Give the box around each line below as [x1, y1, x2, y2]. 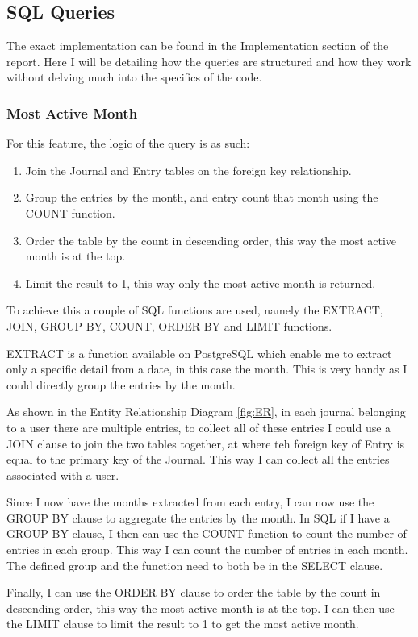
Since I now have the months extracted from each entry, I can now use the [6, 493, 374, 510]
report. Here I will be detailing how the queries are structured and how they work [6, 52, 412, 69]
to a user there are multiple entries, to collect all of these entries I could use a [6, 418, 391, 435]
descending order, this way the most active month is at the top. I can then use [6, 599, 395, 616]
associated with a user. [6, 466, 119, 483]
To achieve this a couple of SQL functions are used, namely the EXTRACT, [6, 302, 383, 318]
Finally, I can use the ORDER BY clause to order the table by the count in [6, 584, 381, 601]
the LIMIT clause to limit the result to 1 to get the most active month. [6, 615, 359, 632]
